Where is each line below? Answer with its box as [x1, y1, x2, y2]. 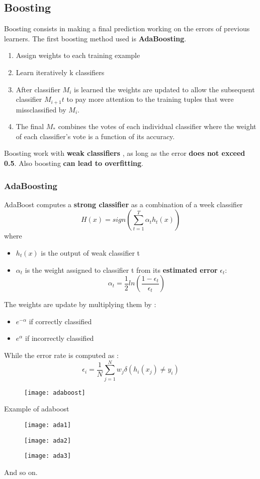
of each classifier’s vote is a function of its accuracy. [16, 131, 175, 141]
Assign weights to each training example [16, 50, 140, 61]
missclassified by [16, 104, 66, 114]
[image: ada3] [24, 452, 71, 460]
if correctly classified [29, 316, 92, 326]
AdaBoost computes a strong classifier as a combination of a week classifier [4, 199, 243, 209]
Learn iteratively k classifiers [16, 67, 105, 77]
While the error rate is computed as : [4, 349, 119, 360]
